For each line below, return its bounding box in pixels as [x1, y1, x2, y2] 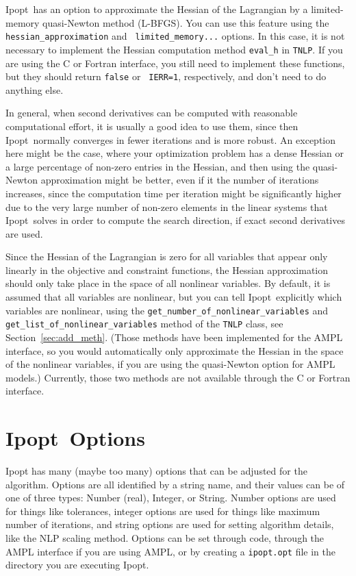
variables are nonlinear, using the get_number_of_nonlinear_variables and [5, 303, 329, 317]
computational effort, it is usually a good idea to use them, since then [5, 118, 298, 133]
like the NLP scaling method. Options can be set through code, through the [5, 531, 325, 545]
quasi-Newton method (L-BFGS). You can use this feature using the [42, 15, 329, 29]
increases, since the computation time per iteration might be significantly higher [5, 186, 342, 200]
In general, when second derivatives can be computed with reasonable [5, 105, 298, 120]
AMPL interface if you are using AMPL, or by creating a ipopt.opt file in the [5, 544, 335, 558]
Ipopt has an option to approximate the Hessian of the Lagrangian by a [5, 2, 308, 16]
